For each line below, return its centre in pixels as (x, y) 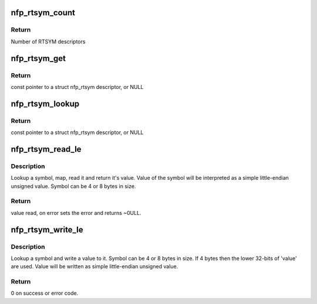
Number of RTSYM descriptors (48, 42)
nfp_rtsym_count (43, 13)
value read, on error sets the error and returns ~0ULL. (76, 213)
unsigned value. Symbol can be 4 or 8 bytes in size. (73, 186)
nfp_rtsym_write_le (47, 229)
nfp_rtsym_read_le (46, 149)
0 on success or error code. (45, 293)
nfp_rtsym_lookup (45, 103)
